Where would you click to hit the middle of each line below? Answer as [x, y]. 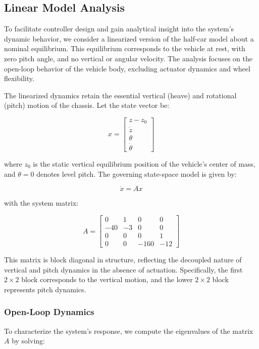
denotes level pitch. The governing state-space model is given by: [137, 173]
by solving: [28, 341]
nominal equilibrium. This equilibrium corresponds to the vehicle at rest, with [125, 48]
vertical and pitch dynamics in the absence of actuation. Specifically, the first [123, 269]
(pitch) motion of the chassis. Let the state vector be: [87, 105]
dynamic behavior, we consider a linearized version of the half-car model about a [129, 38]
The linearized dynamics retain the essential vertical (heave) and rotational [120, 95]
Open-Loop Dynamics [49, 312]
